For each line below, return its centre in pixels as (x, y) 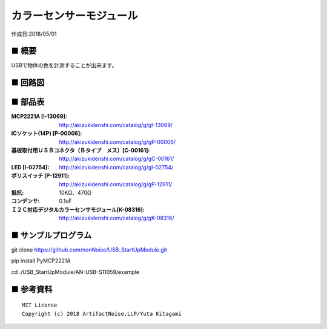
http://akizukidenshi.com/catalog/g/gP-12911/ (116, 184)
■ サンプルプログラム (51, 235)
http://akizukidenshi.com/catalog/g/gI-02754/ (116, 167)
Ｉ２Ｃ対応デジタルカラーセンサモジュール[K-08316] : (78, 209)
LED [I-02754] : (30, 167)
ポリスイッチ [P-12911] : (40, 176)
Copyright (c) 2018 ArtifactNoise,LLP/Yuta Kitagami (102, 314)
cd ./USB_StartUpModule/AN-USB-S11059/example (75, 272)
